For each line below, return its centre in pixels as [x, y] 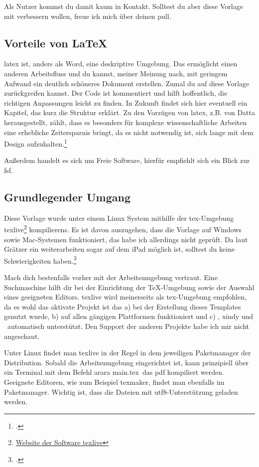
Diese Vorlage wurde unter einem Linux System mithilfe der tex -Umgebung [119, 218]
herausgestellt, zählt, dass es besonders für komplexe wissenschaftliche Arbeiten [126, 122]
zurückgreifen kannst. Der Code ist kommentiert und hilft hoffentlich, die [116, 93]
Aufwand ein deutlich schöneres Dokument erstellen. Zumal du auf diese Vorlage [127, 83]
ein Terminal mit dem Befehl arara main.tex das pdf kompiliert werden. [114, 372]
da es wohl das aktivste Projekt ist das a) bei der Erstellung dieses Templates [123, 306]
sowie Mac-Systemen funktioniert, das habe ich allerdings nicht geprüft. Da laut [126, 239]
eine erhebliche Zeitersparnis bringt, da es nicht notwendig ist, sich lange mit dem [129, 132]
